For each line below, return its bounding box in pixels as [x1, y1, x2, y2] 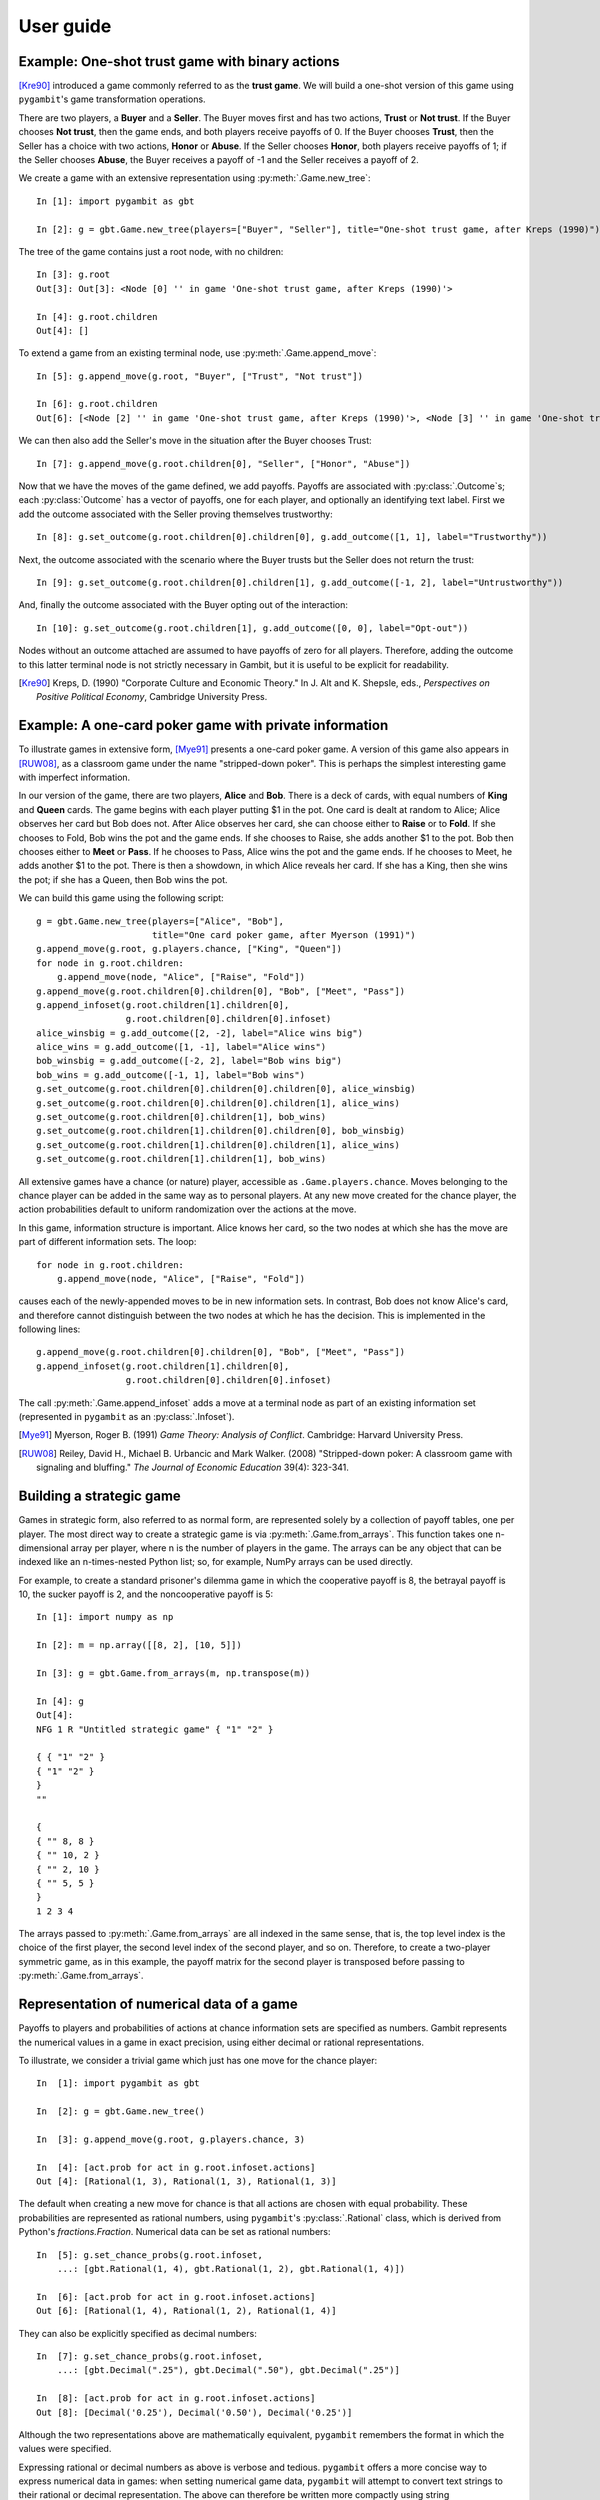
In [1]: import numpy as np [36, 1611, 174, 1623]
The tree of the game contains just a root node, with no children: [18, 245, 284, 257]
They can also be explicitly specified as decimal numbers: [18, 2327, 257, 2339]
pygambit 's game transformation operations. [18, 93, 206, 105]
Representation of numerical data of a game [18, 1996, 299, 2013]
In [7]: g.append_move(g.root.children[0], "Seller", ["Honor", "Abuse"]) [36, 458, 411, 469]
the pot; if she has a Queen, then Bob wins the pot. [18, 873, 229, 885]
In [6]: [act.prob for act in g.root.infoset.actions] [36, 2291, 316, 2302]
